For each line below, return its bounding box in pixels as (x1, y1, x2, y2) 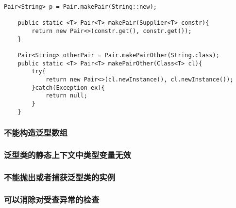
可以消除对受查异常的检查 (4, 193, 100, 205)
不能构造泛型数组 (4, 127, 67, 139)
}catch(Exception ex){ (32, 84, 105, 91)
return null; (45, 92, 87, 99)
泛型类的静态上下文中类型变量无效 (4, 148, 131, 160)
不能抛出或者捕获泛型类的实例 (4, 171, 116, 183)
